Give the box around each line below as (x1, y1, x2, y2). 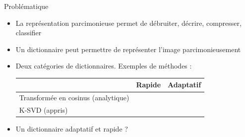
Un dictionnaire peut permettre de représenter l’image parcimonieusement (15, 44, 241, 54)
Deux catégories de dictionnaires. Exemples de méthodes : (15, 61, 192, 71)
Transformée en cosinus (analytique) (19, 92, 129, 103)
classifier (15, 27, 42, 38)
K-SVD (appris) (19, 105, 68, 115)
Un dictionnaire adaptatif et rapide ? (15, 124, 128, 134)
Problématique (4, 1, 49, 11)
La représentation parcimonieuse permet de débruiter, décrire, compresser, (15, 17, 242, 28)
